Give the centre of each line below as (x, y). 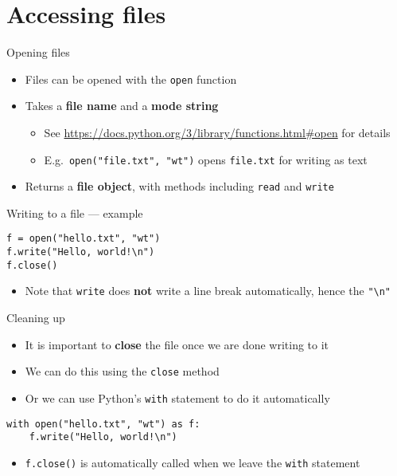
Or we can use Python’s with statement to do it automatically (177, 397)
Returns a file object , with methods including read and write (179, 186)
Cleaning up (36, 318)
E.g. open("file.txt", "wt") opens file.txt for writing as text (206, 159)
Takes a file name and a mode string (122, 106)
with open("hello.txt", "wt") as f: (103, 424)
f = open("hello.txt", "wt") (84, 239)
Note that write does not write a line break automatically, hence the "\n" (208, 291)
